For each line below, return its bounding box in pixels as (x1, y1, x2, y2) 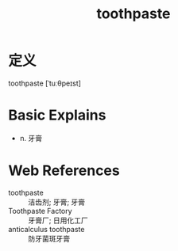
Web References (8, 162, 121, 180)
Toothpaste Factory (8, 206, 73, 215)
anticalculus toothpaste (8, 224, 85, 234)
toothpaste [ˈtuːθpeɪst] (8, 78, 82, 88)
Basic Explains (8, 106, 106, 124)
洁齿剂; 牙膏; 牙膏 (28, 197, 86, 207)
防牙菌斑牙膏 (28, 234, 70, 243)
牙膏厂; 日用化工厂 (28, 215, 89, 225)
